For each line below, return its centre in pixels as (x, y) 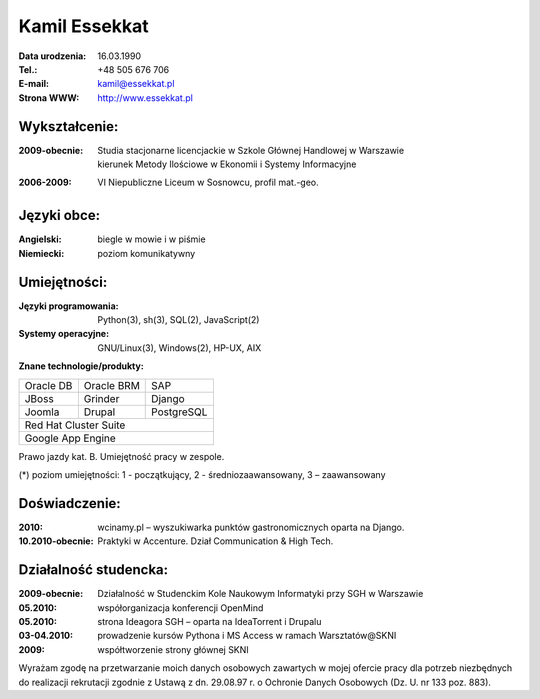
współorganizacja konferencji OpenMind (180, 607)
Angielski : (40, 239)
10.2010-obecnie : (56, 541)
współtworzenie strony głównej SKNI (173, 649)
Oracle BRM (111, 385)
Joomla (42, 412)
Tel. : (28, 69)
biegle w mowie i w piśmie (151, 239)
